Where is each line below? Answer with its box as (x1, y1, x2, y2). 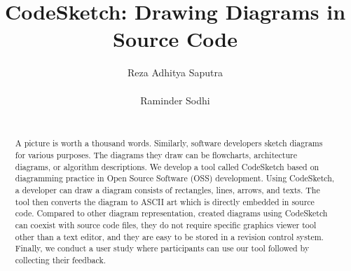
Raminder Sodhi (140, 92, 210, 107)
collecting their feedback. (15, 254, 106, 266)
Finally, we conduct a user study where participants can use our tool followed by (15, 242, 310, 254)
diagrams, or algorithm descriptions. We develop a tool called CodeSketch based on (15, 160, 319, 172)
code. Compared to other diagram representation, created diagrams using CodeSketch (15, 207, 328, 219)
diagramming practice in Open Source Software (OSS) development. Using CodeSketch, (15, 172, 335, 184)
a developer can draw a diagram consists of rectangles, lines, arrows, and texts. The (15, 184, 320, 196)
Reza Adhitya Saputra (128, 65, 223, 80)
